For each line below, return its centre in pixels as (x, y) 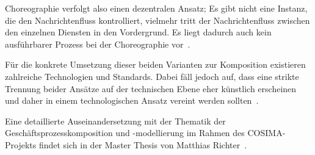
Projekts (21, 144)
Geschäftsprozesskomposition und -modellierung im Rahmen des (125, 133)
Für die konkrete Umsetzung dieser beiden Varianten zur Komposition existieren (155, 64)
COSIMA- (266, 133)
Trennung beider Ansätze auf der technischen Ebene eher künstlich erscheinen (151, 88)
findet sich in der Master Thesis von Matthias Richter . (143, 144)
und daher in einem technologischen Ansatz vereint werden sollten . (132, 100)
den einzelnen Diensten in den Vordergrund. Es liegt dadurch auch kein (138, 32)
